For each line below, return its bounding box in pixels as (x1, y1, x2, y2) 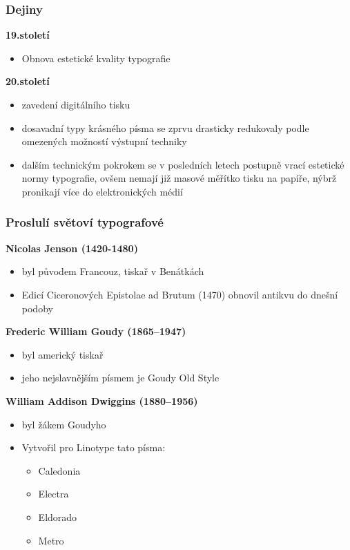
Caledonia (38, 463, 81, 477)
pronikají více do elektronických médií (21, 184, 183, 198)
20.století (6, 74, 50, 88)
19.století (6, 28, 50, 42)
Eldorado (38, 509, 77, 524)
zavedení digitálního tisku (21, 97, 130, 111)
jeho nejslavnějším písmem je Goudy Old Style (21, 370, 220, 385)
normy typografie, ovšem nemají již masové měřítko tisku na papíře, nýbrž (21, 171, 337, 185)
